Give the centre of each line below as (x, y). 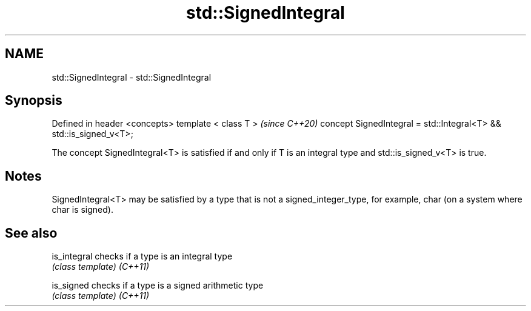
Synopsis (34, 101)
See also (31, 233)
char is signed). (82, 210)
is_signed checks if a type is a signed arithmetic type (158, 286)
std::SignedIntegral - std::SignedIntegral (132, 77)
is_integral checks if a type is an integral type (142, 256)
